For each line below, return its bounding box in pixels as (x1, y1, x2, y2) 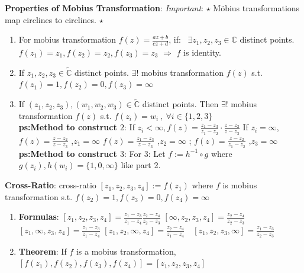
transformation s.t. (5, 190, 73, 203)
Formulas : (18, 210, 59, 223)
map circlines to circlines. (5, 13, 96, 25)
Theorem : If (18, 245, 67, 257)
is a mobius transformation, (76, 245, 176, 257)
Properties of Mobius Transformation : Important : (5, 2, 203, 14)
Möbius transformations (213, 2, 300, 14)
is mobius (222, 179, 257, 191)
